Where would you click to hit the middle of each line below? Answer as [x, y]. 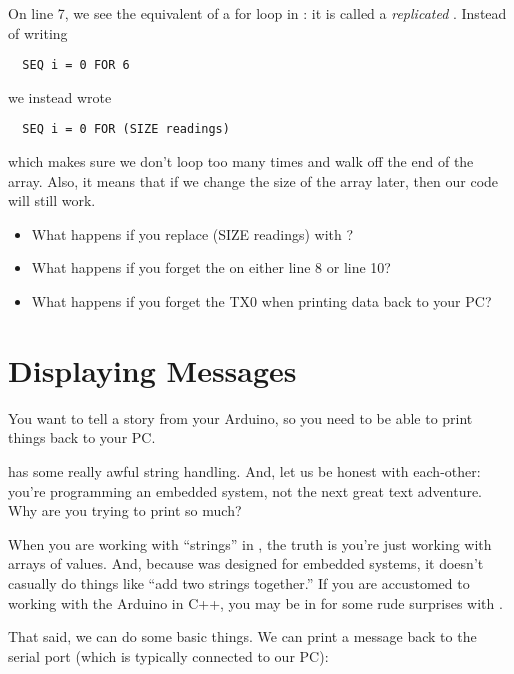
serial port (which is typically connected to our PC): [168, 655]
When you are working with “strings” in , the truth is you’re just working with [250, 543]
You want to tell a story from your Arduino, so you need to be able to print [240, 417]
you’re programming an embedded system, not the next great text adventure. [245, 490]
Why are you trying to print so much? [125, 510]
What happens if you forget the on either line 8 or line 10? [211, 267]
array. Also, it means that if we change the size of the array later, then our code [253, 180]
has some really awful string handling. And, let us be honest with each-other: [244, 470]
